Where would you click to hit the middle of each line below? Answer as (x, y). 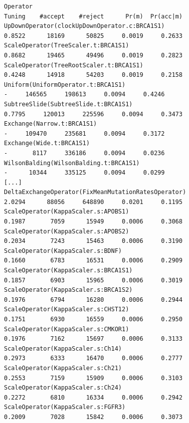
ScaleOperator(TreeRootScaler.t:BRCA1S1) (74, 65)
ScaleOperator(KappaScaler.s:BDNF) (63, 251)
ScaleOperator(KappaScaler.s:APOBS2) (67, 231)
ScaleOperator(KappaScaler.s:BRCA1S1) (68, 271)
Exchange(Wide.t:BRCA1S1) (47, 143)
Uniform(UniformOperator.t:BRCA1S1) (65, 85)
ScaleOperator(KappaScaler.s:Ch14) (63, 348)
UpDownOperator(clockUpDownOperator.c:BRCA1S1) (85, 26)
